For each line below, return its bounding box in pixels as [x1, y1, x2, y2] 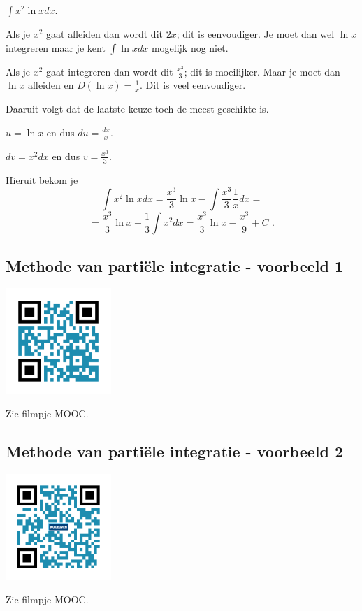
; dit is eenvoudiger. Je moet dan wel [176, 27, 335, 41]
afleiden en [28, 78, 74, 92]
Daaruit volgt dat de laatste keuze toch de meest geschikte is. [6, 101, 269, 116]
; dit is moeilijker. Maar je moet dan [184, 64, 340, 78]
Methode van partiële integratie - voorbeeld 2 [6, 440, 344, 462]
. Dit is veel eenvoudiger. [139, 78, 246, 92]
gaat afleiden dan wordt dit [46, 27, 163, 41]
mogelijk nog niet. [151, 40, 229, 55]
